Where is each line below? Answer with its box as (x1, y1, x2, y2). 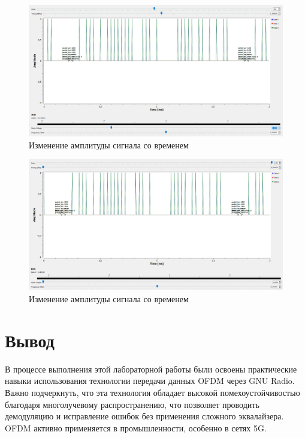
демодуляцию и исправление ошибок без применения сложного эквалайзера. (5, 410, 284, 422)
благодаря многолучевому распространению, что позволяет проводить (5, 398, 259, 410)
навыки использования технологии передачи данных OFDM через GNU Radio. (5, 374, 295, 387)
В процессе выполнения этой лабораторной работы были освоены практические (5, 362, 297, 375)
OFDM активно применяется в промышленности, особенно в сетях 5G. (5, 421, 267, 434)
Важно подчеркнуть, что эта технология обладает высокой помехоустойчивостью (5, 386, 300, 398)
